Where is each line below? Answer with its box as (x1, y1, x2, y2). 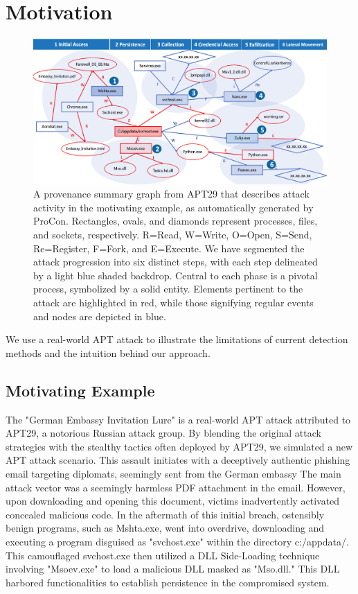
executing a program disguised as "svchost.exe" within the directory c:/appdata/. (6, 534, 349, 548)
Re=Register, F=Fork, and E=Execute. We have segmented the (33, 241, 305, 255)
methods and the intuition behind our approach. (6, 345, 211, 360)
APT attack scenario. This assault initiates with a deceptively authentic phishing (6, 453, 350, 467)
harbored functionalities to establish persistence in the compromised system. (6, 575, 330, 589)
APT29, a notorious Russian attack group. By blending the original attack (6, 426, 321, 440)
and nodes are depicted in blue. (33, 308, 166, 323)
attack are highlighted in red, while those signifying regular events (33, 295, 314, 310)
